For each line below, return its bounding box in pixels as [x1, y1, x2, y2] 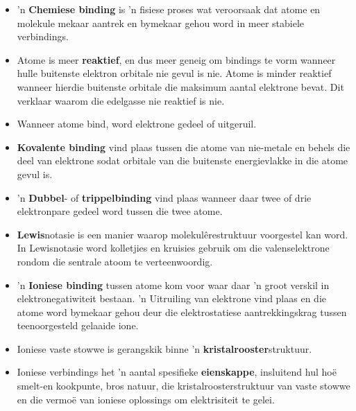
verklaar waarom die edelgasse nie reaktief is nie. [17, 93, 225, 107]
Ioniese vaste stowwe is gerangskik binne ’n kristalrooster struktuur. [17, 341, 312, 356]
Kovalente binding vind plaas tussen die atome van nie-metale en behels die [17, 139, 350, 154]
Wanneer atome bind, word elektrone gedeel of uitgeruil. [17, 116, 257, 131]
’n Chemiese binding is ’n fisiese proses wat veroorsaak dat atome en [17, 2, 321, 16]
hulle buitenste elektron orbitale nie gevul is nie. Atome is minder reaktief [17, 66, 332, 80]
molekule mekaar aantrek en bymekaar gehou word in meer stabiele [17, 15, 305, 30]
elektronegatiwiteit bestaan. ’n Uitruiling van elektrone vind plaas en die [17, 291, 326, 306]
